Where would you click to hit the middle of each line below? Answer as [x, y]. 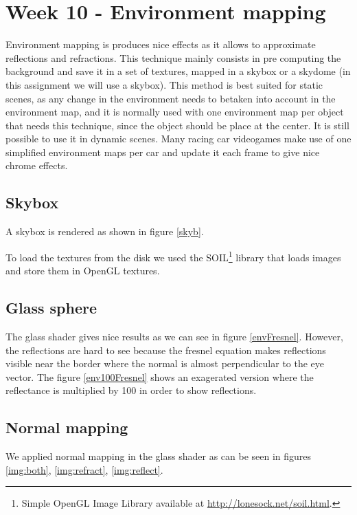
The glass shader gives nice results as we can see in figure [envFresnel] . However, [174, 336]
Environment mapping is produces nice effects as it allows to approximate [161, 44]
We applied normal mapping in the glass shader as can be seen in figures [159, 456]
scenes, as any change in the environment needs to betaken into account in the [171, 98]
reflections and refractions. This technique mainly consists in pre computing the [173, 57]
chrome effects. [37, 165]
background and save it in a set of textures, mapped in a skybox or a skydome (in [178, 71]
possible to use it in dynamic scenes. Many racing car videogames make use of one [178, 139]
